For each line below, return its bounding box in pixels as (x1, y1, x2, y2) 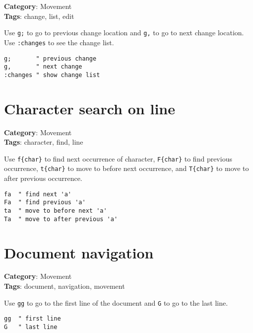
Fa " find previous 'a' (4, 199, 86, 206)
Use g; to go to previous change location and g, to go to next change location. (4, 27, 244, 38)
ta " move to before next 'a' (4, 207, 107, 214)
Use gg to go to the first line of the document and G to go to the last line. (4, 297, 228, 308)
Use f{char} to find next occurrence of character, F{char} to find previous (4, 153, 232, 164)
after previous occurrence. (4, 173, 82, 183)
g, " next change (4, 63, 82, 71)
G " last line (4, 323, 58, 331)
